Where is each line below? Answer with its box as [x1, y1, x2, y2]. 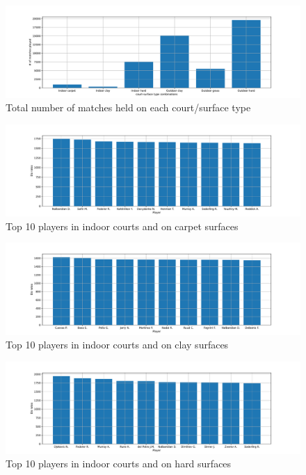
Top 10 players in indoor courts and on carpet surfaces [6, 218, 239, 233]
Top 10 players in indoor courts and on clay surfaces [6, 337, 229, 352]
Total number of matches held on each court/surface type [6, 100, 251, 115]
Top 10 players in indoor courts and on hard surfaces [6, 456, 232, 471]
